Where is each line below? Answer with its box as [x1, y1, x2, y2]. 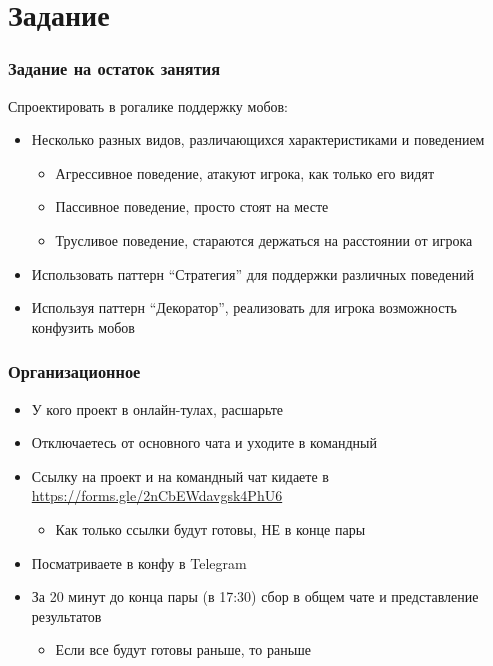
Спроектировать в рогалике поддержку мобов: [8, 95, 289, 116]
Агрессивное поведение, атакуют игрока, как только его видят [55, 162, 435, 183]
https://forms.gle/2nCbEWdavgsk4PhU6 [31, 485, 283, 506]
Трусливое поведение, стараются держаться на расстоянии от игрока [55, 229, 473, 250]
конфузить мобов [31, 316, 135, 337]
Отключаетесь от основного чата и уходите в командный [31, 432, 377, 453]
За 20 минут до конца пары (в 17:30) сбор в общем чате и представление [31, 586, 479, 607]
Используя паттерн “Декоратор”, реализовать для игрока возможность [31, 297, 457, 318]
